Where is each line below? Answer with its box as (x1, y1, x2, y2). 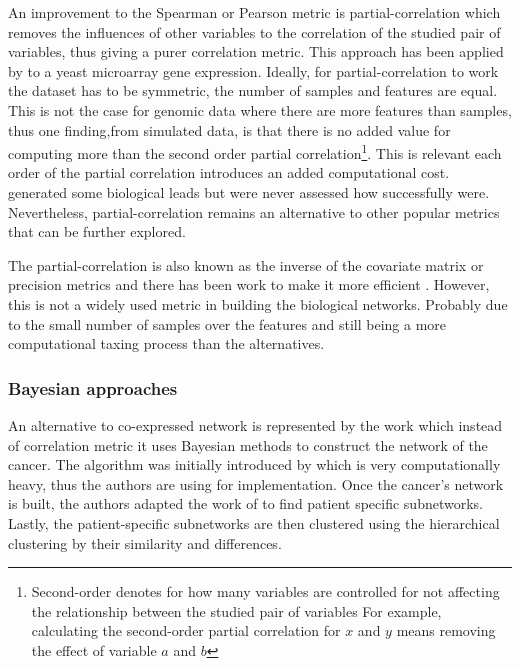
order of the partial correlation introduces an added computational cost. (8, 162, 450, 183)
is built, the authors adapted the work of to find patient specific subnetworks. (8, 493, 483, 514)
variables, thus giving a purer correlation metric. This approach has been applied (8, 41, 504, 62)
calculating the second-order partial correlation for (31, 620, 341, 641)
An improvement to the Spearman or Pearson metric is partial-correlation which (8, 2, 501, 22)
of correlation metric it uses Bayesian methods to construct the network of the (8, 434, 488, 455)
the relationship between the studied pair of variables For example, (31, 600, 442, 621)
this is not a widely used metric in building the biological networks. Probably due (8, 293, 508, 314)
